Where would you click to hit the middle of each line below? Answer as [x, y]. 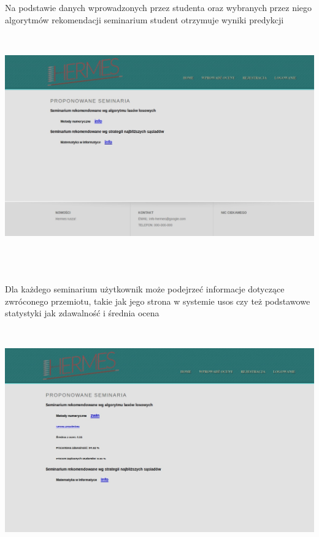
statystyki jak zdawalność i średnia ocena [82, 313]
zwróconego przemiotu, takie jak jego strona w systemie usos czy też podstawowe [158, 301]
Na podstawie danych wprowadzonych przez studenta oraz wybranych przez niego [159, 7]
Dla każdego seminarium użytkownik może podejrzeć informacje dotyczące [145, 288]
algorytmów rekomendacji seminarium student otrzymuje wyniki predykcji [144, 19]
